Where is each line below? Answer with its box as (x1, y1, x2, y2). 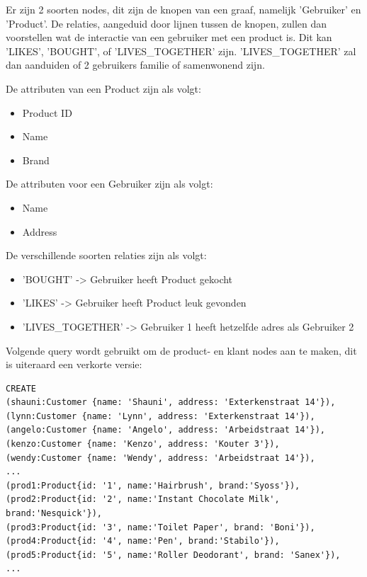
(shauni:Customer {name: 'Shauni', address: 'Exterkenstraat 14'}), (6, 397, 336, 408)
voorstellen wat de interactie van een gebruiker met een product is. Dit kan (6, 30, 332, 45)
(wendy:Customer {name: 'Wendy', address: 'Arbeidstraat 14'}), (6, 452, 315, 463)
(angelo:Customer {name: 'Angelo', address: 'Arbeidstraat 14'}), (6, 425, 326, 435)
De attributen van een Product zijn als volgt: (6, 81, 201, 96)
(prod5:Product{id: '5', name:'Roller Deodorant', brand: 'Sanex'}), (6, 549, 341, 560)
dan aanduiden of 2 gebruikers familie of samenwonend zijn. (6, 57, 265, 72)
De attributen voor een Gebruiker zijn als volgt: (6, 176, 213, 191)
